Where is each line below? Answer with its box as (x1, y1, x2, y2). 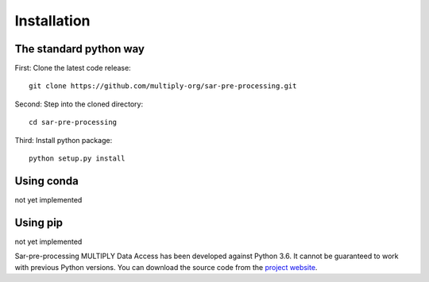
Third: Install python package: (14, 135, 113, 145)
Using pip (14, 215, 64, 230)
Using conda (14, 174, 79, 187)
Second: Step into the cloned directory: (14, 99, 143, 109)
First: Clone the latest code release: (14, 64, 131, 73)
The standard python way (14, 42, 145, 56)
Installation (14, 12, 91, 29)
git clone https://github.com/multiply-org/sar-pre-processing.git (29, 82, 297, 91)
